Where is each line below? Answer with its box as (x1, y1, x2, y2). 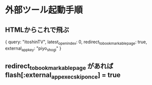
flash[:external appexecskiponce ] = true (5, 71, 121, 81)
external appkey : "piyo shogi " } (5, 45, 61, 52)
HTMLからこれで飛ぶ (5, 26, 69, 34)
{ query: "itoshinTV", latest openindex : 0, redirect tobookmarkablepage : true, (5, 39, 148, 46)
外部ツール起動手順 (5, 4, 83, 16)
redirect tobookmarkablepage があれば (5, 62, 114, 72)
